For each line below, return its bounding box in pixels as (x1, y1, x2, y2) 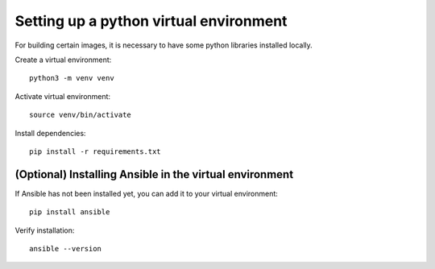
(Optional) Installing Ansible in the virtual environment (14, 168, 294, 181)
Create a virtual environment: (14, 55, 112, 64)
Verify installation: (14, 226, 75, 235)
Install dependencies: (14, 128, 86, 138)
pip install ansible (29, 208, 110, 217)
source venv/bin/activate (29, 110, 132, 120)
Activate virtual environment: (14, 91, 111, 101)
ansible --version (29, 244, 102, 253)
